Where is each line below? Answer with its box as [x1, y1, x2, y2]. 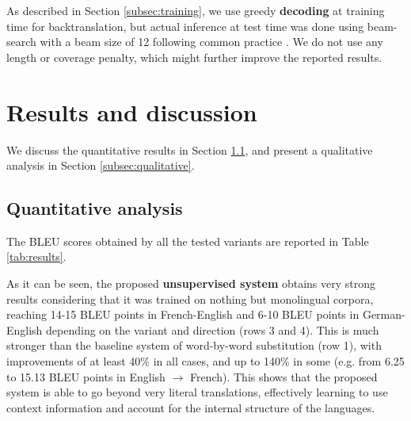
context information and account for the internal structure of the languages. [6, 399, 375, 415]
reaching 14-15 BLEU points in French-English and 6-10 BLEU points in [6, 306, 360, 323]
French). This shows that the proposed [189, 368, 378, 385]
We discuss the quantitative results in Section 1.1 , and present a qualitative [6, 141, 373, 158]
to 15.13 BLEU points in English [6, 368, 166, 385]
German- [362, 306, 405, 323]
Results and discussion [6, 95, 257, 128]
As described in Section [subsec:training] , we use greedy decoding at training [6, 2, 385, 18]
